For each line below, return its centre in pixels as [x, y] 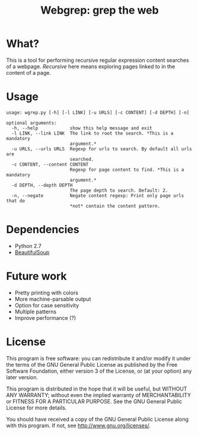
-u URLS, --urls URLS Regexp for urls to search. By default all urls [102, 149]
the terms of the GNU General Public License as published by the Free [92, 364]
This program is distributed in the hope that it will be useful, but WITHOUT [97, 389]
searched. [82, 159]
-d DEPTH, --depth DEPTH [42, 185]
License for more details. [36, 408]
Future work [36, 276]
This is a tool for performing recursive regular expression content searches [98, 60]
